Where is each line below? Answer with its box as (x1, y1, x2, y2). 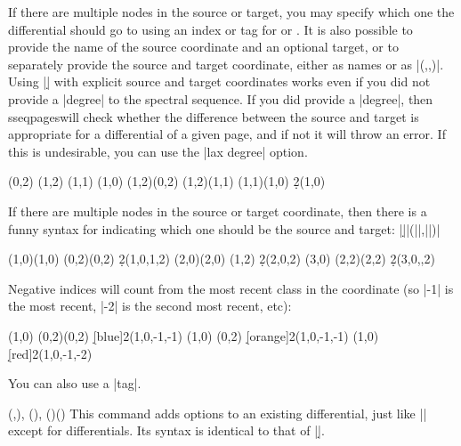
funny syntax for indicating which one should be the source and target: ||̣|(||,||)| (8, 219, 441, 238)
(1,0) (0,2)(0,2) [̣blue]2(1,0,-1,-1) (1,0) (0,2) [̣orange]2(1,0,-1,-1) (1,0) (8, 326, 379, 345)
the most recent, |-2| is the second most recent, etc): (8, 296, 292, 315)
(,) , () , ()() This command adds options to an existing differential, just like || (8, 403, 427, 422)
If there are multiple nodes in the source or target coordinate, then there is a (8, 201, 427, 220)
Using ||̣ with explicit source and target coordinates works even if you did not (8, 72, 431, 91)
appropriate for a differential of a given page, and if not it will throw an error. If (8, 125, 446, 143)
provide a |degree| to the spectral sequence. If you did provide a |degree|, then (8, 89, 433, 108)
